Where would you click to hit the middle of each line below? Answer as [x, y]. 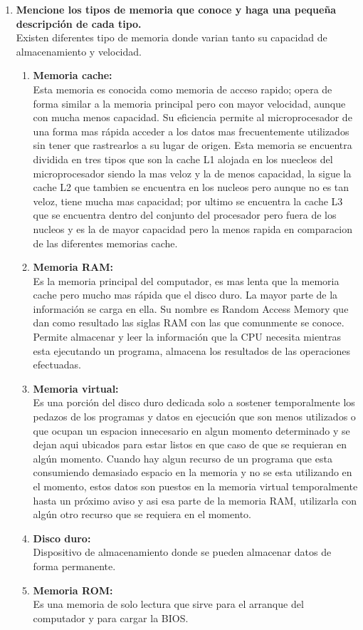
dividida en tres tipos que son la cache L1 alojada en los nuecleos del [183, 159]
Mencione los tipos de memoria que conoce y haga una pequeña [176, 9]
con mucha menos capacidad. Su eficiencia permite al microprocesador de [193, 117]
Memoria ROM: [73, 590]
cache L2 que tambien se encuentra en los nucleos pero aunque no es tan [191, 187]
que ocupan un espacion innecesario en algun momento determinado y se [191, 430]
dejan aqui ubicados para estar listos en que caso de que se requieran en [190, 444]
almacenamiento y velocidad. [79, 51]
